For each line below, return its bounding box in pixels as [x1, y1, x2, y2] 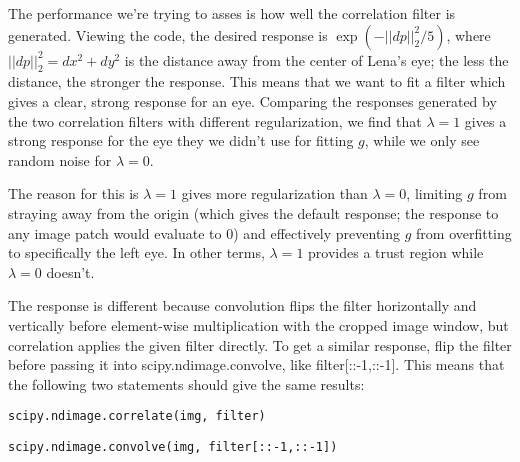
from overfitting [416, 222, 512, 243]
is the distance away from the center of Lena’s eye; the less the [124, 49, 509, 70]
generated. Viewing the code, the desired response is [8, 24, 328, 45]
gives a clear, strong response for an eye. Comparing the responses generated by [8, 90, 497, 111]
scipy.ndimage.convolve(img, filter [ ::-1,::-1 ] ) [8, 439, 338, 454]
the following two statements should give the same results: [8, 373, 365, 394]
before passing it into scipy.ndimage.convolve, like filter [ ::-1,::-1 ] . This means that [8, 354, 505, 375]
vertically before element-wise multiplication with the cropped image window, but [8, 314, 509, 335]
